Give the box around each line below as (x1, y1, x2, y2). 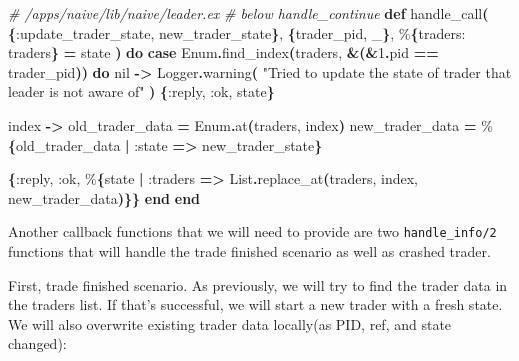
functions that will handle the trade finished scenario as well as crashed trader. (8, 241, 491, 261)
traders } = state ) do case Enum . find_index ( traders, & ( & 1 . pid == (8, 42, 439, 63)
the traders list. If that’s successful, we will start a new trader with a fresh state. (8, 294, 503, 315)
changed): (8, 333, 67, 354)
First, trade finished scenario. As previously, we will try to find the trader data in (8, 274, 508, 295)
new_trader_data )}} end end (8, 187, 201, 208)
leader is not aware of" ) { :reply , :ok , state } (8, 81, 275, 102)
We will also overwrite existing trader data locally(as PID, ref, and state (8, 313, 452, 334)
